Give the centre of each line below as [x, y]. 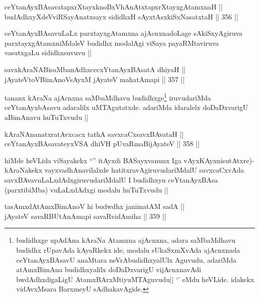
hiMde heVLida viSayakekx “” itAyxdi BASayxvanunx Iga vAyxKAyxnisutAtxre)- [129, 160]
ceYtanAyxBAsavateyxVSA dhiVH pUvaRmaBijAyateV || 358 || [102, 144]
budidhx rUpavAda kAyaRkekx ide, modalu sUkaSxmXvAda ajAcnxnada [128, 249]
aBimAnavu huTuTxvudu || [46, 117]
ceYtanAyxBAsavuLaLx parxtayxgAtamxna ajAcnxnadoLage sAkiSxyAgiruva [124, 33]
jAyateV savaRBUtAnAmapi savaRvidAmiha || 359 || [86, 216]
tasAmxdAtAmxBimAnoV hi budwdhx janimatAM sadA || [95, 206]
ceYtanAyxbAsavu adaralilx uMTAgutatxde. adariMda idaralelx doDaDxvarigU [126, 107]
